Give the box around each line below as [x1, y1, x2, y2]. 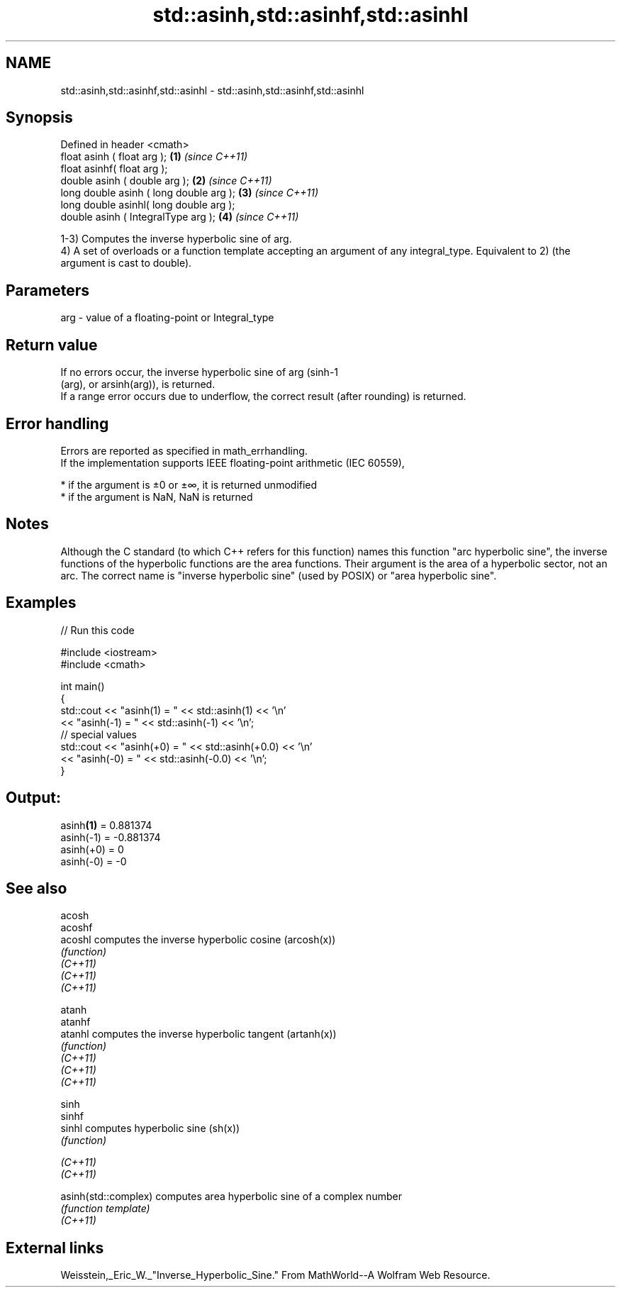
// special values [60, 728, 138, 740]
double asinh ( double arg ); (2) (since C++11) [60, 174, 272, 187]
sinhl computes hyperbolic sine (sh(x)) [60, 1122, 240, 1135]
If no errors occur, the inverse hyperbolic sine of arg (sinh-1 [60, 366, 339, 379]
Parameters [6, 281, 89, 299]
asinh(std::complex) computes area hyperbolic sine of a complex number [60, 1190, 402, 1203]
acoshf [60, 921, 93, 934]
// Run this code [60, 623, 135, 636]
